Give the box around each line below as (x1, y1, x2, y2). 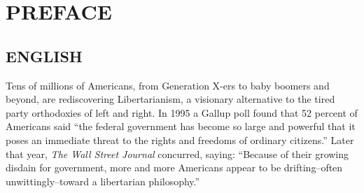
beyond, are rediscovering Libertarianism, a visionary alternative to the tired (6, 92, 335, 106)
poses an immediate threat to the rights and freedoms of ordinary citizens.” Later (6, 132, 354, 147)
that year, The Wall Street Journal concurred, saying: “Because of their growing (6, 146, 349, 161)
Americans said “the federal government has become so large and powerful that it (6, 119, 356, 134)
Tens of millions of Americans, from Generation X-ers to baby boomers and (6, 78, 330, 92)
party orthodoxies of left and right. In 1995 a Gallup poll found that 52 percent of (6, 105, 358, 120)
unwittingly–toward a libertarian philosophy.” (6, 173, 200, 188)
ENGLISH (6, 45, 83, 66)
